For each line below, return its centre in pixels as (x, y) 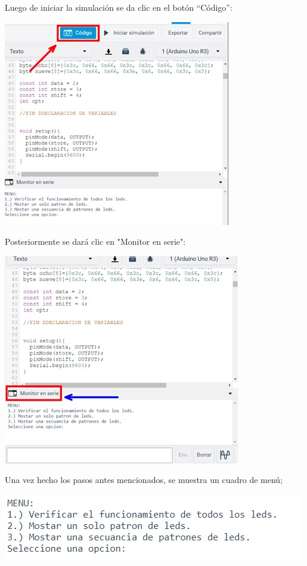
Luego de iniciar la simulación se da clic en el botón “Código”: (119, 7)
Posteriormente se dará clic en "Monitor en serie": (95, 242)
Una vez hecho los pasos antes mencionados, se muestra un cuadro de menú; (144, 480)
